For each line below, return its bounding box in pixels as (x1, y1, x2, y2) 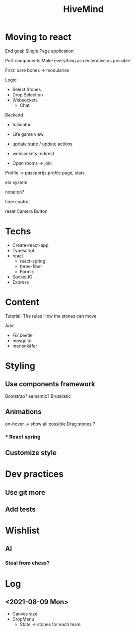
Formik (19, 269, 34, 274)
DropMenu (12, 616, 35, 622)
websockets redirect (12, 150, 55, 156)
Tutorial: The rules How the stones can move (5, 313, 97, 319)
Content (5, 297, 40, 308)
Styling (5, 361, 36, 371)
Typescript (12, 247, 35, 253)
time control (5, 198, 30, 204)
